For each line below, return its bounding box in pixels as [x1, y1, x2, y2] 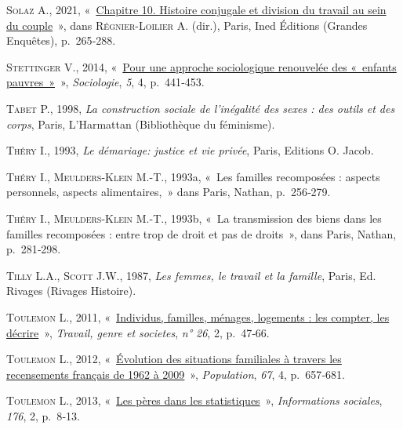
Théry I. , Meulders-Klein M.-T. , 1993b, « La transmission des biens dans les [6, 209, 382, 226]
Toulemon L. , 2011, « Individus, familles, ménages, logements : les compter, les [6, 308, 390, 325]
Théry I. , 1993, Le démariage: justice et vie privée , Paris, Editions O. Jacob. [6, 142, 374, 158]
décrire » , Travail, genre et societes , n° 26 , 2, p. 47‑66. [6, 324, 270, 340]
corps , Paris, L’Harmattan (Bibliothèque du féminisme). [6, 115, 275, 132]
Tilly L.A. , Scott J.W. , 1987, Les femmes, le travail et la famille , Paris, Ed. [6, 267, 376, 283]
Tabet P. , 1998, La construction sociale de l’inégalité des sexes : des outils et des [6, 100, 395, 116]
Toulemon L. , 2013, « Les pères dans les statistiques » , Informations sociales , [6, 392, 383, 409]
